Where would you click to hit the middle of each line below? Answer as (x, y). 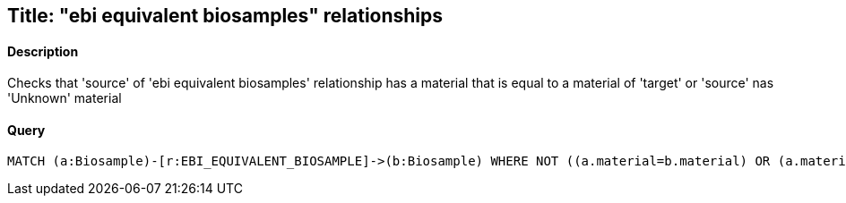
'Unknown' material (65, 98)
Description (43, 51)
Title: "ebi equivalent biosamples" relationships (225, 16)
